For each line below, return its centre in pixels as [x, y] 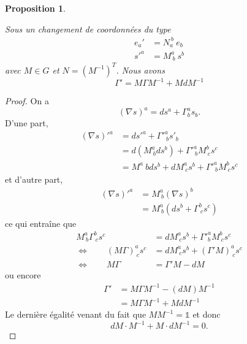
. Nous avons [140, 70]
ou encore [23, 275]
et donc [207, 314]
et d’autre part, [34, 179]
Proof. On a [27, 101]
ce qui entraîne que [41, 223]
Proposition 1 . [35, 8]
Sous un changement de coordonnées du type [88, 29]
